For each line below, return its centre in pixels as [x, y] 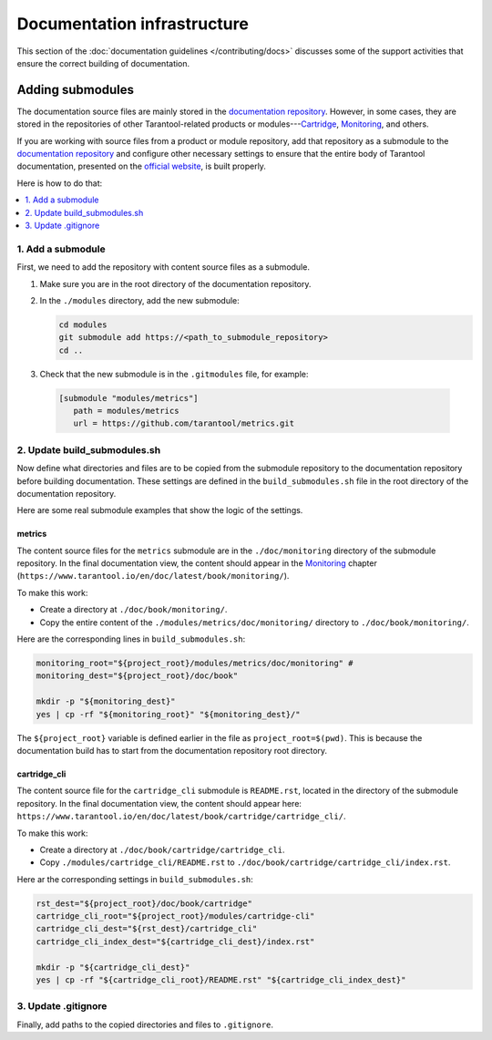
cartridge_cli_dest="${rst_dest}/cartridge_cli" [147, 929]
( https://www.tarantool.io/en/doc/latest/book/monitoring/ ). [153, 576]
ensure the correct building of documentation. [103, 63]
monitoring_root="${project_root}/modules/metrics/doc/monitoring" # [195, 664]
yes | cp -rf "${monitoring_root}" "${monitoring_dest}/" [168, 714]
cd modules [83, 324]
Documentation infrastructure [133, 24]
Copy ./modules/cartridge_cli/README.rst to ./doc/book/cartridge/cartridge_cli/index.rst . [245, 862]
